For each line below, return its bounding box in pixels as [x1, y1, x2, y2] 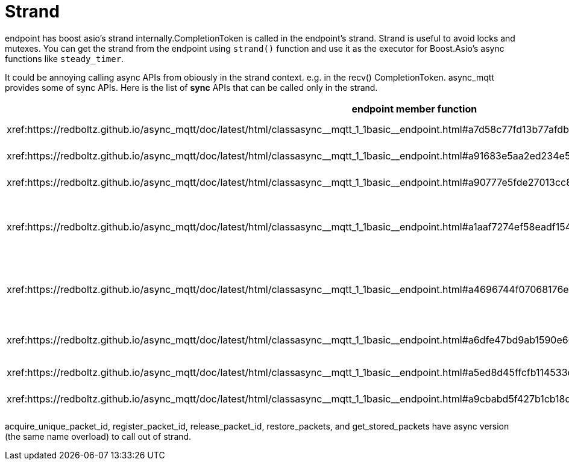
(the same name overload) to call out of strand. [5, 431, 192, 442]
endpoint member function [351, 102, 477, 115]
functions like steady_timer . [5, 53, 124, 64]
